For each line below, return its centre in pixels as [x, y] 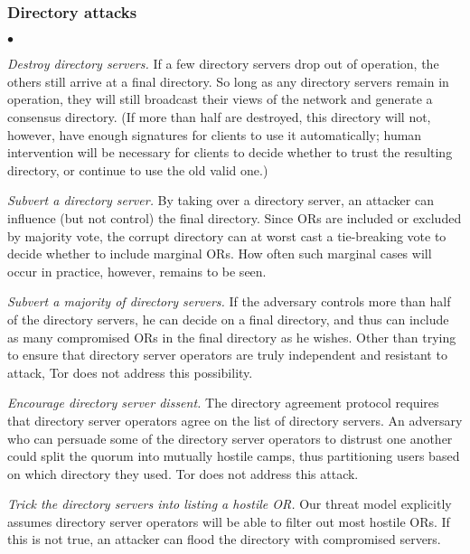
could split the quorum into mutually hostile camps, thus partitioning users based [234, 456]
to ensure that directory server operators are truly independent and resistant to [227, 355]
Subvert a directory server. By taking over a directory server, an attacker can [221, 200]
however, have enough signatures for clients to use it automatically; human [215, 134]
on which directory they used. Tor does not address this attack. [183, 473]
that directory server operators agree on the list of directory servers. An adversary [235, 420]
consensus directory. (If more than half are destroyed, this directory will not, [219, 117]
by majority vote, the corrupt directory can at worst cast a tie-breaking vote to [227, 235]
